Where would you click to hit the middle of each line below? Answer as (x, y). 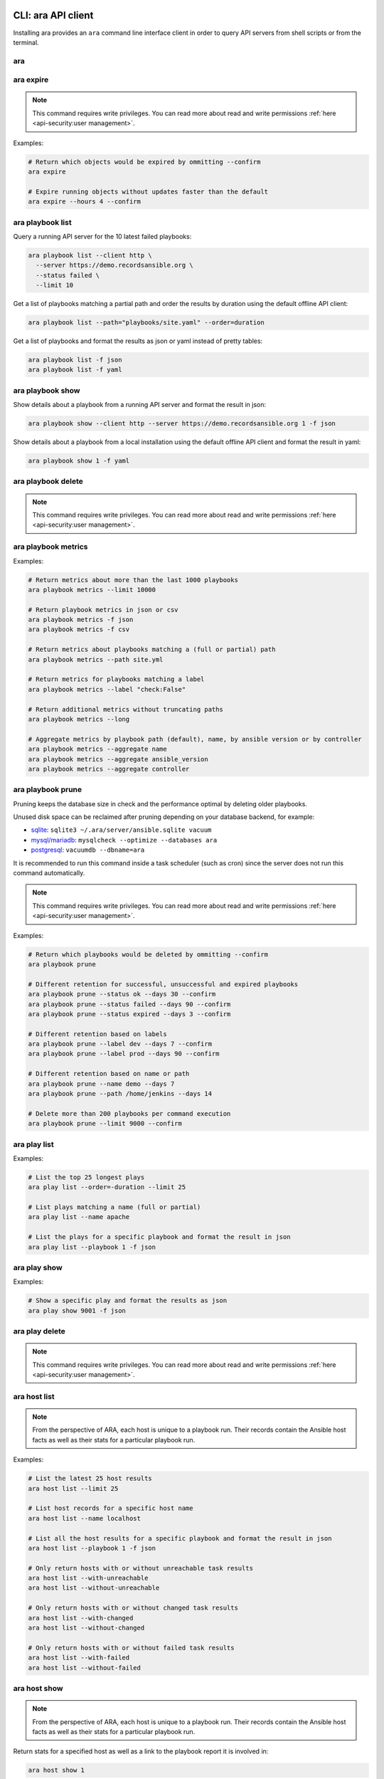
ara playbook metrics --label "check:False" (107, 689)
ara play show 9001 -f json (77, 1310)
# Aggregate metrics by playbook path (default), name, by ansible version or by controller (195, 739)
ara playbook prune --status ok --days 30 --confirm (122, 994)
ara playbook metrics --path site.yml (96, 659)
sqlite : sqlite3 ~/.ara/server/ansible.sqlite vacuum (121, 830)
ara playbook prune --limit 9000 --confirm (105, 1124)
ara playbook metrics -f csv (79, 629)
